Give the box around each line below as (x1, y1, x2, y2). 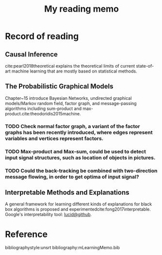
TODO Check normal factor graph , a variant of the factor (5, 123, 140, 129)
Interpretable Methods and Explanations (5, 188, 130, 197)
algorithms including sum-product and (5, 106, 82, 111)
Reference (5, 229, 48, 239)
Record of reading (5, 31, 79, 42)
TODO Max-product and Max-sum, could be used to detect (5, 148, 146, 155)
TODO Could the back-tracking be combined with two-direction (5, 167, 158, 174)
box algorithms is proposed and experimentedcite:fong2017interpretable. (5, 206, 151, 212)
